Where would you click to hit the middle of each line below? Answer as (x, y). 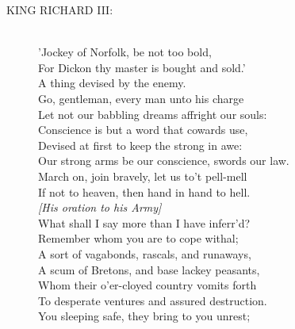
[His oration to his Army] (100, 207)
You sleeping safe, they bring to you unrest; (144, 316)
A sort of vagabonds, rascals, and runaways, (145, 253)
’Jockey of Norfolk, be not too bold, (125, 52)
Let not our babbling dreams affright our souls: (153, 114)
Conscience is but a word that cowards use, (143, 130)
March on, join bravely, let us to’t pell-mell (143, 176)
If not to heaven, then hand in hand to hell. (144, 191)
